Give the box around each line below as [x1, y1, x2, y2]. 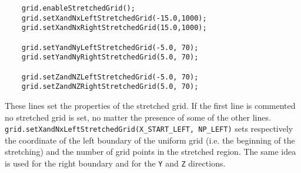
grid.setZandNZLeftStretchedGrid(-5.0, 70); [21, 72, 199, 81]
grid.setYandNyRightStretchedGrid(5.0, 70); [21, 53, 199, 62]
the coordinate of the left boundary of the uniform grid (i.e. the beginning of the [5, 134, 295, 146]
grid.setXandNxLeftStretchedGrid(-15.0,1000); [21, 14, 207, 22]
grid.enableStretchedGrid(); [21, 4, 135, 12]
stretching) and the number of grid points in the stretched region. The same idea [5, 145, 296, 158]
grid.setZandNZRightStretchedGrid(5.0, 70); [21, 82, 199, 91]
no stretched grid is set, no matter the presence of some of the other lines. [5, 111, 271, 123]
